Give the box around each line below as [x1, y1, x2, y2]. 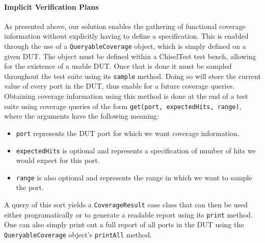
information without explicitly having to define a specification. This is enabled [4, 31, 249, 41]
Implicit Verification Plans [4, 1, 99, 12]
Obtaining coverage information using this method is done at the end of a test [4, 91, 248, 101]
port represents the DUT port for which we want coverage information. [16, 127, 240, 138]
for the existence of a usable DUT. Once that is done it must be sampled [4, 61, 232, 71]
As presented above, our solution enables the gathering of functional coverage [4, 20, 246, 31]
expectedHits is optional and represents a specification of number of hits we [16, 145, 256, 155]
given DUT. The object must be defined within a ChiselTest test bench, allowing [4, 50, 256, 61]
